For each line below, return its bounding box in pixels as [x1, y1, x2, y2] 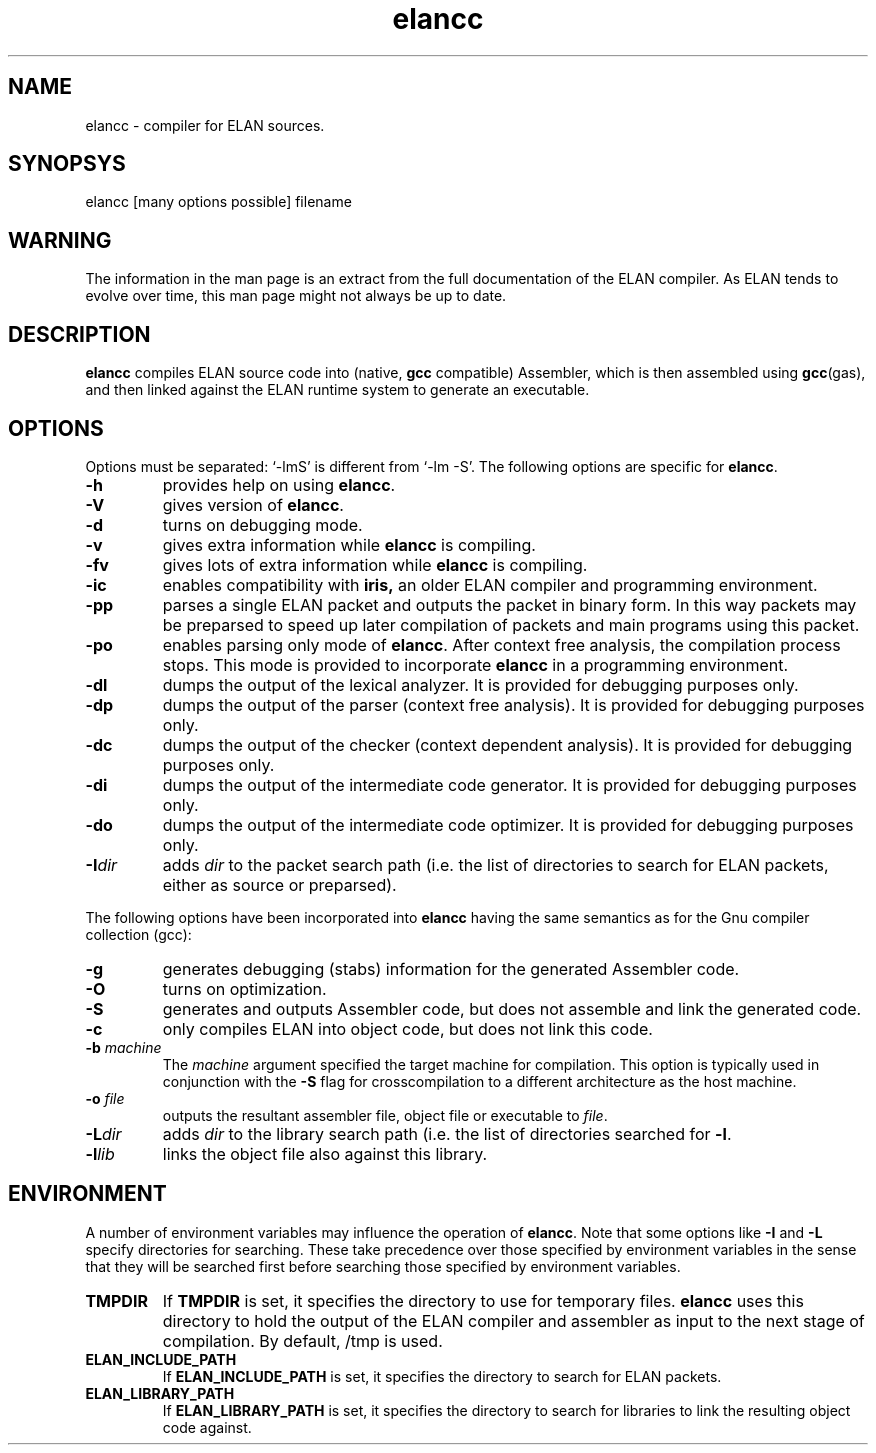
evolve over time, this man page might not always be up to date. [85, 287, 507, 305]
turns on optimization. [162, 978, 327, 999]
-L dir [85, 1123, 122, 1144]
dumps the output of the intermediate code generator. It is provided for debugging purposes [162, 774, 857, 795]
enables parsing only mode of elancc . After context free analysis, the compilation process [162, 634, 841, 655]
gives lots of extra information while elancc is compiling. [162, 554, 588, 575]
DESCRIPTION [8, 321, 151, 347]
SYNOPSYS [8, 151, 126, 177]
